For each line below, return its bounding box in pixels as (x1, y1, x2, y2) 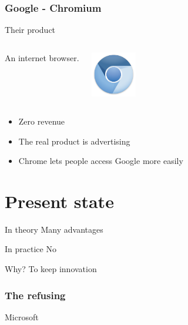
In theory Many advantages (5, 223, 103, 235)
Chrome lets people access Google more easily (18, 155, 183, 167)
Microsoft (5, 310, 39, 323)
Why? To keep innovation (5, 263, 97, 275)
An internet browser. (5, 51, 79, 63)
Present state (5, 189, 114, 213)
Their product (5, 24, 56, 36)
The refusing (5, 287, 66, 302)
